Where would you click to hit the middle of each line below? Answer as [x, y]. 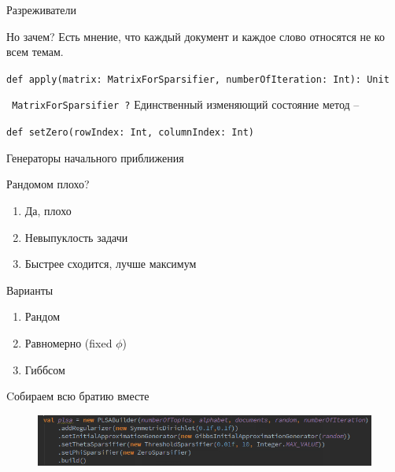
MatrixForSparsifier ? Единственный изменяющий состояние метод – [186, 104]
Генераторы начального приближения [95, 157]
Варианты [30, 290]
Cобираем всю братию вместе [78, 396]
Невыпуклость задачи [76, 237]
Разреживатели [41, 9]
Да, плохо [48, 210]
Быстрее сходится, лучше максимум [111, 264]
